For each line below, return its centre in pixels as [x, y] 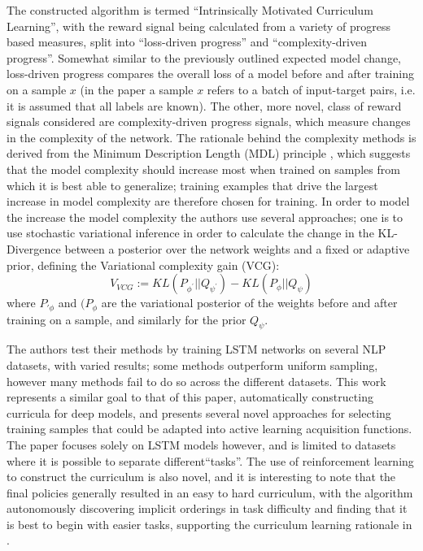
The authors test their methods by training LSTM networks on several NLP [196, 349]
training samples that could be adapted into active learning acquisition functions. [209, 429]
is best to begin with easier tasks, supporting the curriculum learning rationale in [209, 524]
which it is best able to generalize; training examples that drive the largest [192, 185]
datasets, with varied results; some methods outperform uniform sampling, [192, 364]
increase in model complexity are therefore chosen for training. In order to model [208, 201]
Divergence [34, 248]
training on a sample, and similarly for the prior [126, 319]
